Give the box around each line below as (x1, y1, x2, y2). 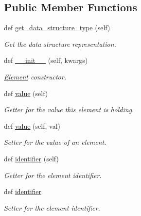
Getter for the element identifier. (4, 170, 102, 180)
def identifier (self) (4, 153, 59, 163)
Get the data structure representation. (4, 39, 116, 49)
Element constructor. (4, 71, 66, 81)
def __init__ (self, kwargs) (4, 55, 88, 65)
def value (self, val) (4, 120, 60, 131)
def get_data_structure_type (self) (4, 22, 110, 33)
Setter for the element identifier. (4, 202, 100, 213)
